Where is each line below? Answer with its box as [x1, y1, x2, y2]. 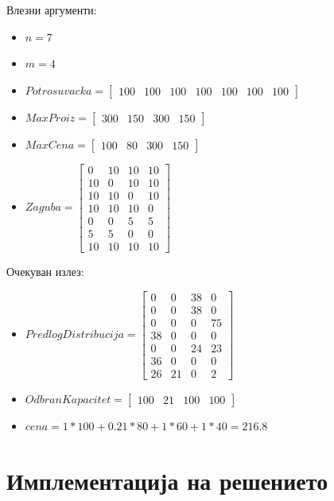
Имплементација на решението [6, 464, 328, 496]
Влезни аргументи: [6, 2, 97, 17]
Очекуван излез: [6, 263, 84, 279]
